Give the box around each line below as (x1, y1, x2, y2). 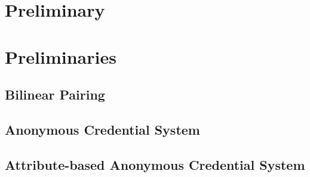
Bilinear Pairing (5, 85, 105, 104)
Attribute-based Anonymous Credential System (5, 155, 305, 173)
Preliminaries (5, 44, 116, 69)
